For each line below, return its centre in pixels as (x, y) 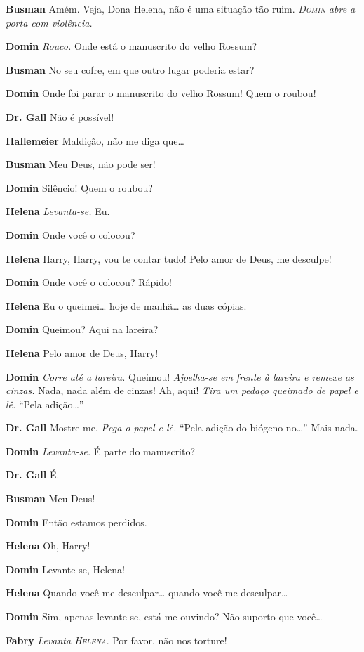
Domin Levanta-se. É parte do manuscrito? (101, 451)
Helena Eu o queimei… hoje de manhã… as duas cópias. (126, 305)
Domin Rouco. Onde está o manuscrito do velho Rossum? (132, 46)
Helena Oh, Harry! (48, 546)
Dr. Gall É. (33, 475)
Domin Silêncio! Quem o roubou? (79, 187)
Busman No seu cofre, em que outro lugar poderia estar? (130, 69)
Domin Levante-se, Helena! (65, 569)
